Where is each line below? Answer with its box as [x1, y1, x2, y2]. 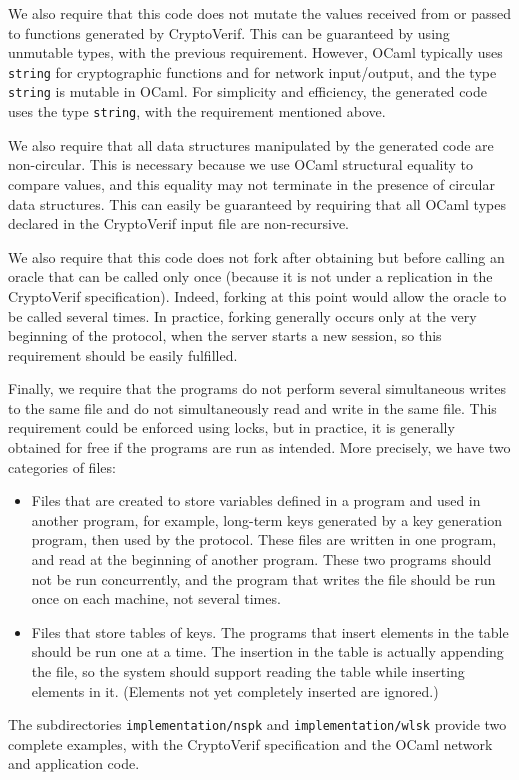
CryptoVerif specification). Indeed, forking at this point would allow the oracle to [8, 285, 507, 306]
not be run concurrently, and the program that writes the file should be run [31, 568, 496, 589]
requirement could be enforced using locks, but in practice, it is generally [8, 417, 455, 438]
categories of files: [8, 456, 116, 477]
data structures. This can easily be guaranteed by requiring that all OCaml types [8, 193, 506, 214]
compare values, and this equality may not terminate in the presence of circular [8, 173, 495, 194]
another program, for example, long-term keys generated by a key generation [31, 509, 502, 530]
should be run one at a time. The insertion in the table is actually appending [31, 641, 504, 662]
